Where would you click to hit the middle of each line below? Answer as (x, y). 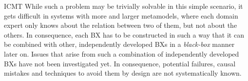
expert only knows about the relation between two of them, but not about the (121, 25)
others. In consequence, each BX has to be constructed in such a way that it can (124, 34)
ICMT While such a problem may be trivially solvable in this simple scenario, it (124, 6)
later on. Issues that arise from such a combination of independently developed (122, 53)
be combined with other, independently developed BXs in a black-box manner (119, 44)
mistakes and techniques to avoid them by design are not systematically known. (123, 73)
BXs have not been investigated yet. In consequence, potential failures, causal (120, 63)
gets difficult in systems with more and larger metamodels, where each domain (121, 15)
